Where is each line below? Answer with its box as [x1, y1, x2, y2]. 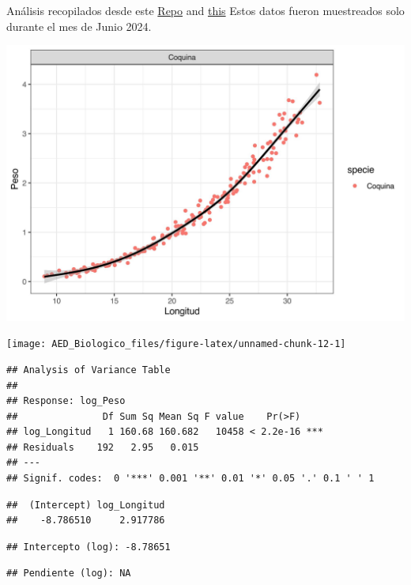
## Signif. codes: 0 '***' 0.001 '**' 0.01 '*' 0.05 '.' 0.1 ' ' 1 [6, 473, 375, 485]
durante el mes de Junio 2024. [6, 17, 152, 34]
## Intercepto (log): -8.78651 [6, 541, 171, 553]
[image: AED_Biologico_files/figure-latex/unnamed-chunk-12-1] [6, 338, 346, 350]
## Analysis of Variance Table [6, 364, 171, 376]
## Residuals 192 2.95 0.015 [6, 441, 199, 453]
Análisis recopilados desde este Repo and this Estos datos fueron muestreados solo [6, 2, 405, 18]
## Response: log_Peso [6, 395, 126, 407]
